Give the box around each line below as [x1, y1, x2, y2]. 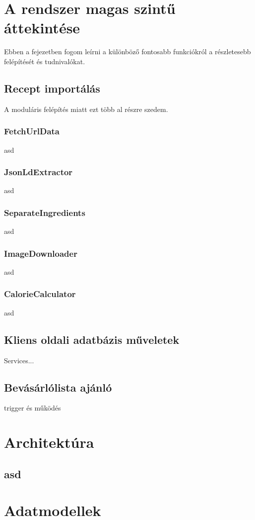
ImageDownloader [4, 247, 77, 259]
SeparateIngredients [4, 206, 85, 218]
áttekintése [4, 17, 80, 38]
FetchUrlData [4, 125, 60, 137]
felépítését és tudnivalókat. [4, 56, 85, 66]
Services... [4, 355, 34, 365]
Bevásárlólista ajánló [4, 379, 112, 395]
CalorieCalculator [4, 288, 76, 300]
